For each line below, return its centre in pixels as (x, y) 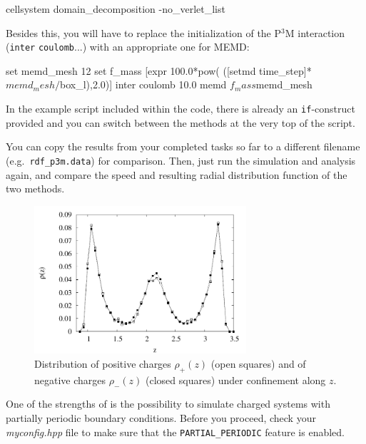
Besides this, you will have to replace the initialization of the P (144, 32)
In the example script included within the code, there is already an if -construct (181, 109)
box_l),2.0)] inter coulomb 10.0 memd (143, 84)
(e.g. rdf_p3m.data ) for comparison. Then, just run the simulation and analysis (181, 160)
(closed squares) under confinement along (236, 380)
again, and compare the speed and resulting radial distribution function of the (177, 174)
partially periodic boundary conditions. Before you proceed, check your (161, 418)
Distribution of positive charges (103, 364)
